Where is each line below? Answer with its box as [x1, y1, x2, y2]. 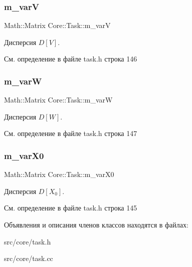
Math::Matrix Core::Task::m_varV [4, 20, 111, 30]
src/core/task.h [4, 236, 51, 246]
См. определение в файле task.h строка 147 [4, 128, 137, 138]
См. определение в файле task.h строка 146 [4, 53, 137, 64]
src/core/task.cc [4, 253, 53, 263]
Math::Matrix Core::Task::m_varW [4, 94, 113, 105]
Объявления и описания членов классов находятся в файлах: [4, 219, 188, 229]
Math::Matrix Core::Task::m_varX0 [4, 169, 114, 179]
